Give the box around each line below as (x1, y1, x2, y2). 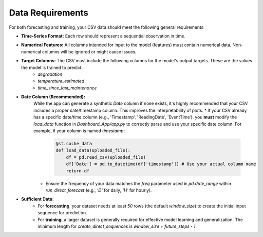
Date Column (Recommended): (21, 94, 85, 100)
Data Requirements (9, 7, 89, 18)
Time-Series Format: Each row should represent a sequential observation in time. (21, 33, 186, 39)
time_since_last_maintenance (38, 85, 97, 91)
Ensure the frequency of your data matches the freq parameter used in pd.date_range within (45, 180, 231, 186)
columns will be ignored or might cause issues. (42, 49, 137, 54)
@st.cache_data (56, 141, 92, 146)
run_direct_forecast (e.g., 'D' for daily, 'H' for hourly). (45, 187, 152, 193)
